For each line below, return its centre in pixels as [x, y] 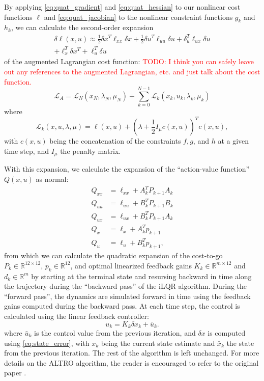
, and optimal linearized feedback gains [131, 265]
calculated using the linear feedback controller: [77, 316]
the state [240, 343]
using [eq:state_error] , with [47, 343]
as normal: [52, 179]
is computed [227, 333]
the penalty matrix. [91, 151]
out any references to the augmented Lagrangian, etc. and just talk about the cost [132, 71]
